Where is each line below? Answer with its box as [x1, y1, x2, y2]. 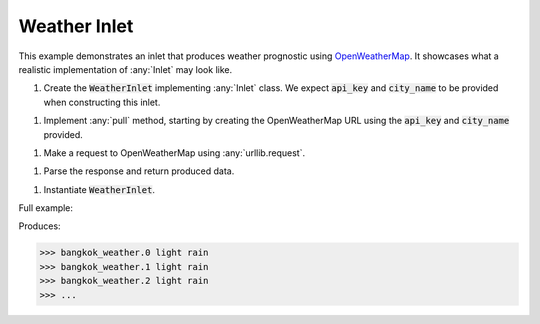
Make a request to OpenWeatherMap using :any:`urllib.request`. [43, 146, 305, 159]
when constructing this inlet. [43, 96, 161, 108]
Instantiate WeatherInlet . [43, 183, 155, 195]
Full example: [18, 202, 74, 214]
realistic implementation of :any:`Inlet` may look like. [18, 63, 233, 75]
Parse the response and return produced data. [43, 165, 235, 177]
